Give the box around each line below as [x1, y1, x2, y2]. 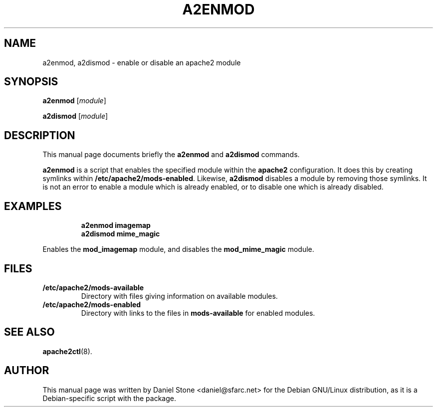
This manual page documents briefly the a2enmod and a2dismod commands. [42, 150, 300, 159]
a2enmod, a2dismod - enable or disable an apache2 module [42, 58, 241, 67]
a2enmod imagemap [81, 221, 151, 230]
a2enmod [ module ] [42, 96, 106, 105]
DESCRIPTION [4, 129, 75, 142]
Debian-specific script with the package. [42, 394, 176, 403]
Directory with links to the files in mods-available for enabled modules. [81, 308, 315, 317]
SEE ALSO [4, 326, 55, 339]
